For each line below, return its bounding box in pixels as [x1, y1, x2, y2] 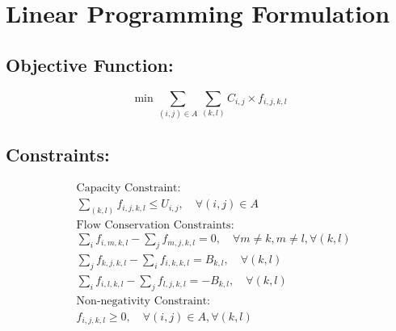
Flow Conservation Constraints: [76, 220, 234, 232]
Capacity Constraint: [76, 182, 181, 195]
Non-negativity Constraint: [76, 295, 211, 307]
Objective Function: [6, 52, 174, 77]
